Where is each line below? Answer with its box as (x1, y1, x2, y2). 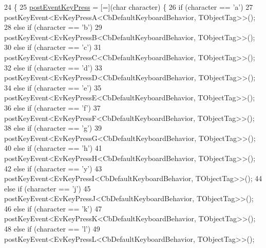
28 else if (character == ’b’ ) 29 (4, 22, 102, 32)
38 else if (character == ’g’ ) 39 (4, 122, 102, 133)
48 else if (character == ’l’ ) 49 (4, 223, 100, 234)
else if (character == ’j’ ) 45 (4, 183, 91, 193)
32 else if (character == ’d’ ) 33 (4, 62, 102, 73)
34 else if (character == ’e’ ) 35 (4, 82, 102, 93)
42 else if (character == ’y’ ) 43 (4, 163, 102, 173)
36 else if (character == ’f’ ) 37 (4, 102, 101, 113)
